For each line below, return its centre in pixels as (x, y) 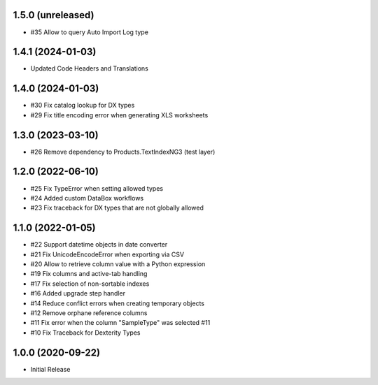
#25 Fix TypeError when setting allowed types (97, 188)
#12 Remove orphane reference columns (89, 313)
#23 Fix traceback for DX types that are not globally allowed (117, 208)
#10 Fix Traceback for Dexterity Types (85, 333)
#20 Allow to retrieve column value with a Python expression (118, 264)
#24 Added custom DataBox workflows (87, 198)
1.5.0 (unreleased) (54, 15)
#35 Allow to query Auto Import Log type (89, 32)
